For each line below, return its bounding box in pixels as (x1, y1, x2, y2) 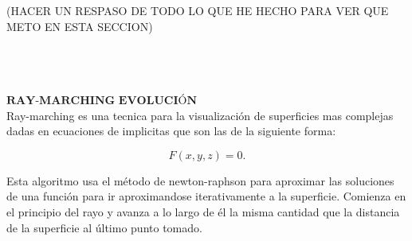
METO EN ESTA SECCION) (6, 17, 153, 34)
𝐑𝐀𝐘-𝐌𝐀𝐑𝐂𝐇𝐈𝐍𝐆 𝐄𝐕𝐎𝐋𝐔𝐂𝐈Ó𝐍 (6, 95, 198, 107)
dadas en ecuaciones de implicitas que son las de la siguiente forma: (6, 122, 336, 139)
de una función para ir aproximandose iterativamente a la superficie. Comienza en (6, 188, 406, 204)
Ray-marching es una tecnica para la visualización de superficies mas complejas (6, 107, 394, 123)
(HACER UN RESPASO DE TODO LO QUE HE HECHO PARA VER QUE (6, 2, 389, 18)
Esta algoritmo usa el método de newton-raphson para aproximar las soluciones (6, 172, 394, 189)
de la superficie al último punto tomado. (6, 219, 202, 235)
